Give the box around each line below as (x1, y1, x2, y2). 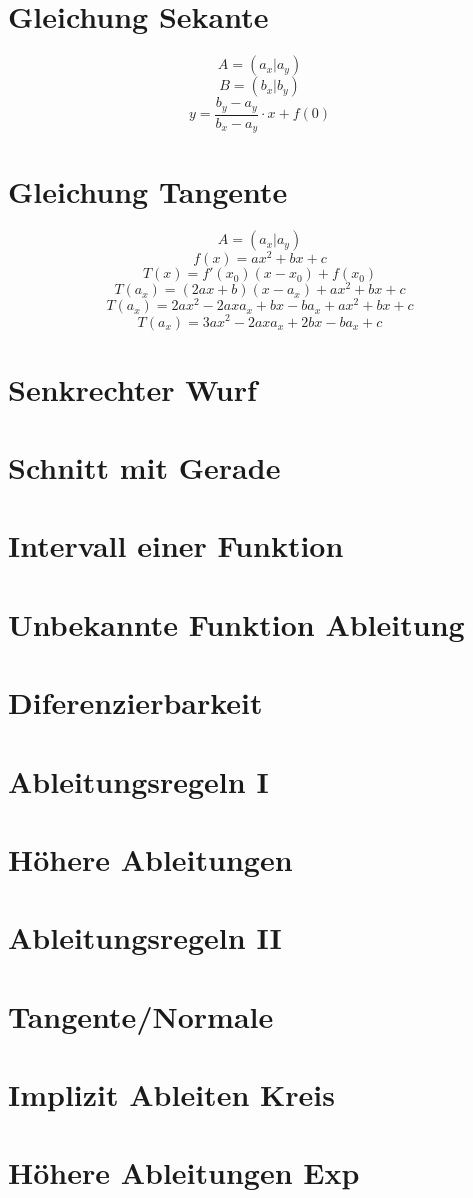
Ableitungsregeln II (8, 917, 282, 958)
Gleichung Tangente (8, 171, 288, 212)
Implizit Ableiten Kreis (8, 1074, 335, 1115)
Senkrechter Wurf (8, 368, 257, 409)
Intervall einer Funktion (8, 525, 344, 566)
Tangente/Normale (8, 995, 274, 1036)
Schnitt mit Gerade (8, 447, 281, 488)
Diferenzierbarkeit (8, 682, 263, 723)
